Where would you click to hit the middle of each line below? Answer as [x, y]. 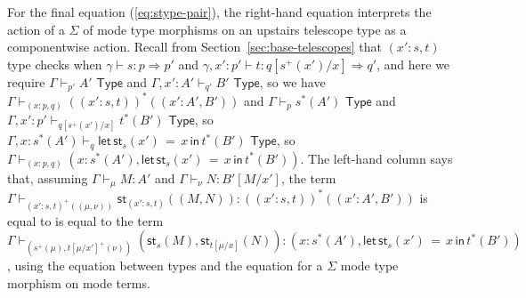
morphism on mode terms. [79, 282]
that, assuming [48, 177]
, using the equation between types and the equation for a [165, 266]
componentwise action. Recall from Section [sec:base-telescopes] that [194, 47]
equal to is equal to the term [85, 220]
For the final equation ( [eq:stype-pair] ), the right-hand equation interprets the [219, 12]
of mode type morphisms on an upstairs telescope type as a [245, 29]
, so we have [292, 81]
